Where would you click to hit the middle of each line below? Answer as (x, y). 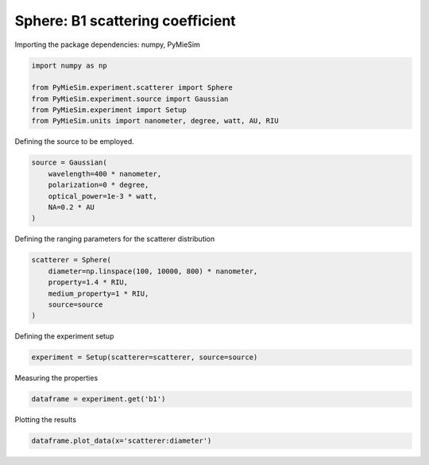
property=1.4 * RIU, (88, 283)
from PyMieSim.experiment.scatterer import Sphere (132, 88)
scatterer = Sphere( (71, 260)
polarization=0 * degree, (99, 185)
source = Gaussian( (69, 163)
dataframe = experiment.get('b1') (99, 399)
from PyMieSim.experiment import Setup (109, 110)
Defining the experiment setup (64, 336)
